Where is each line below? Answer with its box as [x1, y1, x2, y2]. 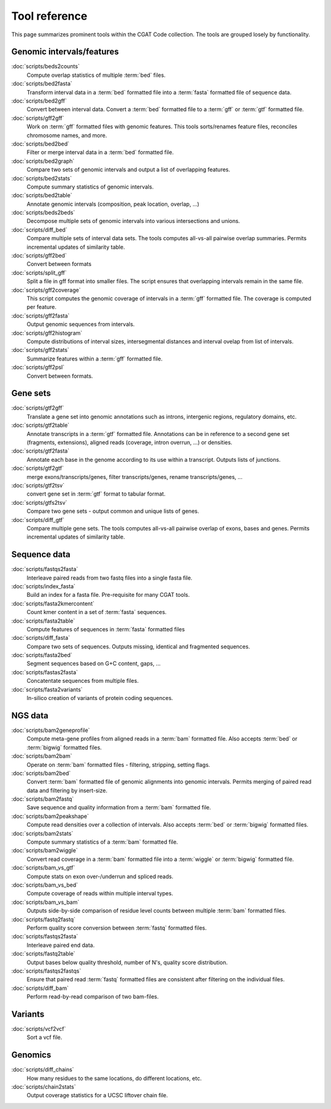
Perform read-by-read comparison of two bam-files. [26, 993, 159, 1000]
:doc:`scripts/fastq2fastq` [11, 916, 76, 923]
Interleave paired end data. [26, 941, 95, 949]
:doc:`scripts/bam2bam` [11, 752, 72, 760]
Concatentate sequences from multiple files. [26, 677, 139, 685]
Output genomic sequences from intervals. [26, 321, 135, 328]
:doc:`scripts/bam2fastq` [11, 795, 74, 803]
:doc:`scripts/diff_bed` [11, 226, 67, 233]
